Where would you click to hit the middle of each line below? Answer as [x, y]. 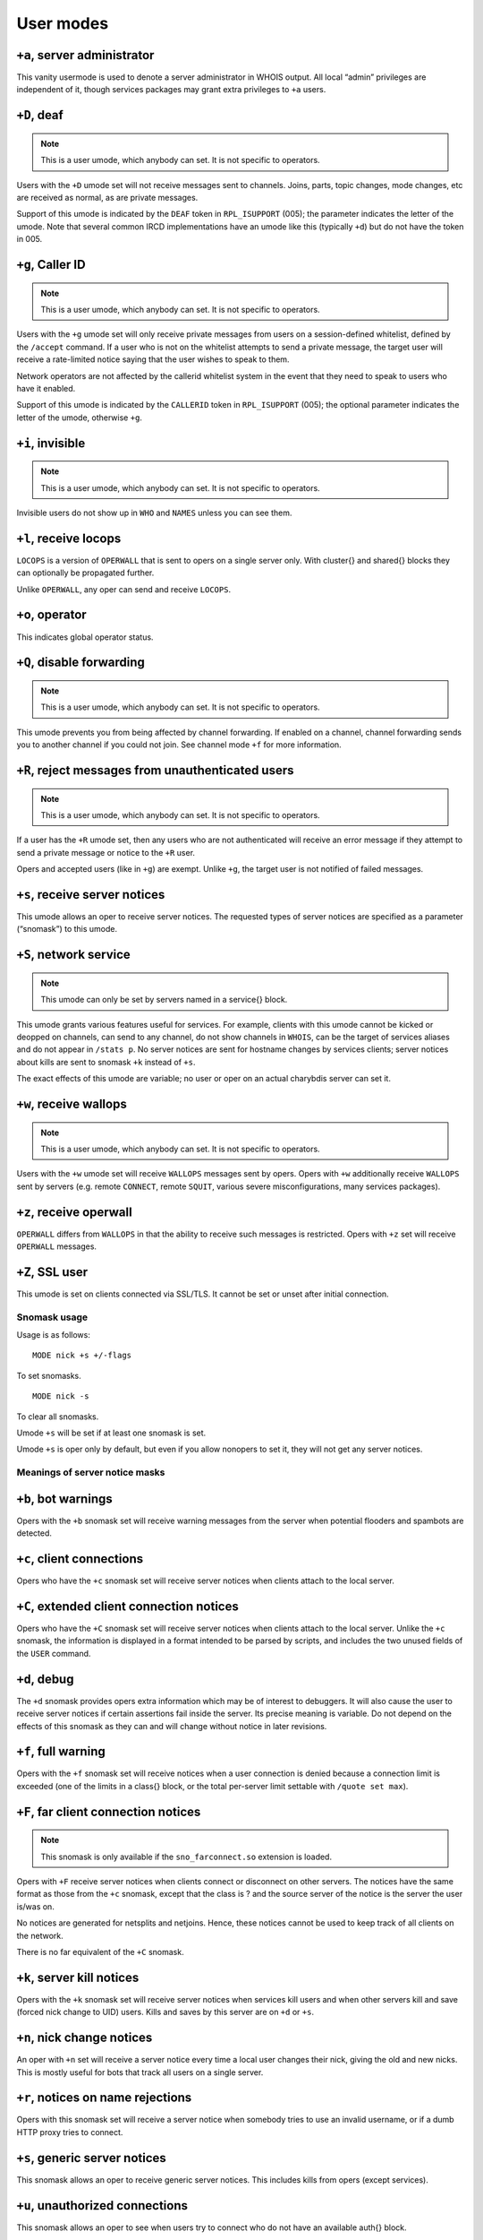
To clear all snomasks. [58, 1417]
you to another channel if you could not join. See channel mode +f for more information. [179, 745]
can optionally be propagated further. [85, 573]
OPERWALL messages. [57, 1246]
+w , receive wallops [72, 1103]
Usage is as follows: [54, 1335]
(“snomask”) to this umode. [67, 929]
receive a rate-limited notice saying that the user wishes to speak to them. [153, 359]
